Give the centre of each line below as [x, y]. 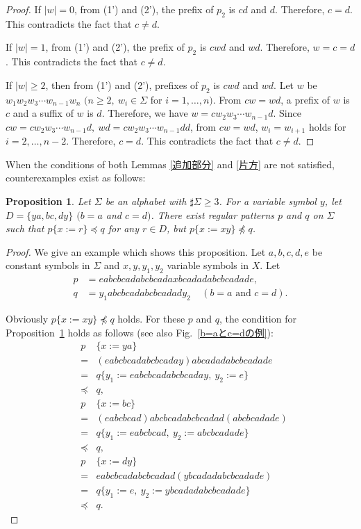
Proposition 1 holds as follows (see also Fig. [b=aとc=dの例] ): [140, 332]
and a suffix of [43, 113]
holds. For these [151, 319]
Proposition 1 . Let [48, 201]
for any [123, 228]
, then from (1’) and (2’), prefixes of [122, 84]
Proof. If [23, 9]
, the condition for [258, 319]
